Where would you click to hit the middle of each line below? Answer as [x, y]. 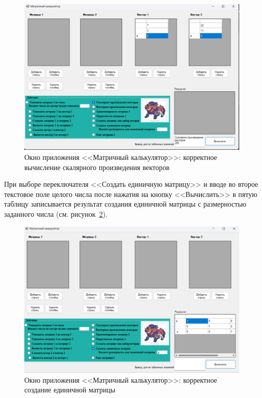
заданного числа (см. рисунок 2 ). [56, 213]
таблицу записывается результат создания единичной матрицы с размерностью [125, 204]
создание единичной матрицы [70, 390]
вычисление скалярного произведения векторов [97, 167]
